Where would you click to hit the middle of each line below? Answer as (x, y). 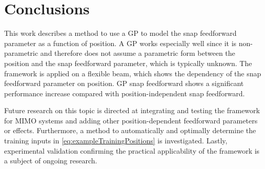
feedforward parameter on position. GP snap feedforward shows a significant (124, 83)
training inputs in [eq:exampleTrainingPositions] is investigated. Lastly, (116, 141)
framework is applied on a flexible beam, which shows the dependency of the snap (133, 73)
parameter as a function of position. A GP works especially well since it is (120, 43)
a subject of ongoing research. (51, 161)
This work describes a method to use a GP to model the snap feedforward (120, 33)
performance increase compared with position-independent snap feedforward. (125, 93)
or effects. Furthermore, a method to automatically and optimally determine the (130, 130)
